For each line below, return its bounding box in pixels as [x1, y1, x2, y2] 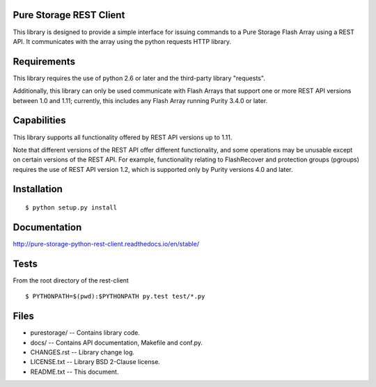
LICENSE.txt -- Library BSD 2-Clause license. [30, 358, 160, 366]
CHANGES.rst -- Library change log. [30, 348, 135, 356]
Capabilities [13, 115, 66, 127]
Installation [13, 183, 63, 195]
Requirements [13, 56, 76, 68]
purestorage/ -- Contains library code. [30, 329, 141, 337]
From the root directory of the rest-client [13, 276, 129, 285]
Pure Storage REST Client [13, 9, 125, 21]
